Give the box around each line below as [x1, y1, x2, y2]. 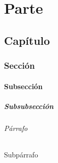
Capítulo [4, 32, 50, 48]
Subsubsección [4, 100, 54, 111]
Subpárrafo [4, 149, 38, 159]
